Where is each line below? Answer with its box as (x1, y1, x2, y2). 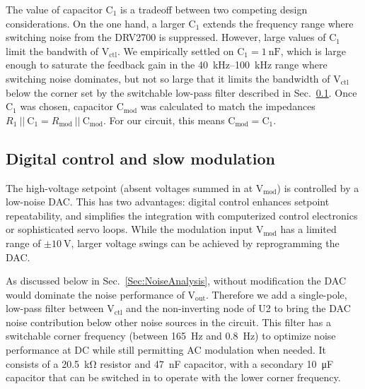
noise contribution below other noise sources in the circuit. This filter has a (6, 314, 331, 329)
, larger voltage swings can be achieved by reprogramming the (71, 235, 340, 250)
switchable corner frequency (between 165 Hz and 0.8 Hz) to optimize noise (6, 328, 336, 343)
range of (6, 235, 41, 250)
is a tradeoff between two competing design (120, 2, 308, 16)
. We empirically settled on (117, 43, 234, 58)
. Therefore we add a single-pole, (206, 287, 347, 301)
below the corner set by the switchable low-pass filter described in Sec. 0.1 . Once (6, 85, 357, 100)
